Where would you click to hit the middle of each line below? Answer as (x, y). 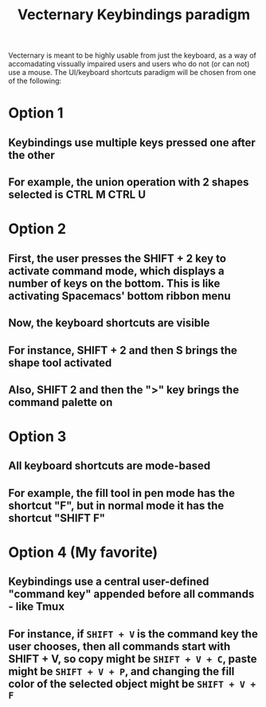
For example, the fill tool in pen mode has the (121, 493)
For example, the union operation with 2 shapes (129, 183)
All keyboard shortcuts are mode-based (110, 466)
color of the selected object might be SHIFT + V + (132, 683)
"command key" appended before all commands (131, 594)
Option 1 (36, 113)
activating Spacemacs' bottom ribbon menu (119, 296)
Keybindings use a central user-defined (109, 582)
